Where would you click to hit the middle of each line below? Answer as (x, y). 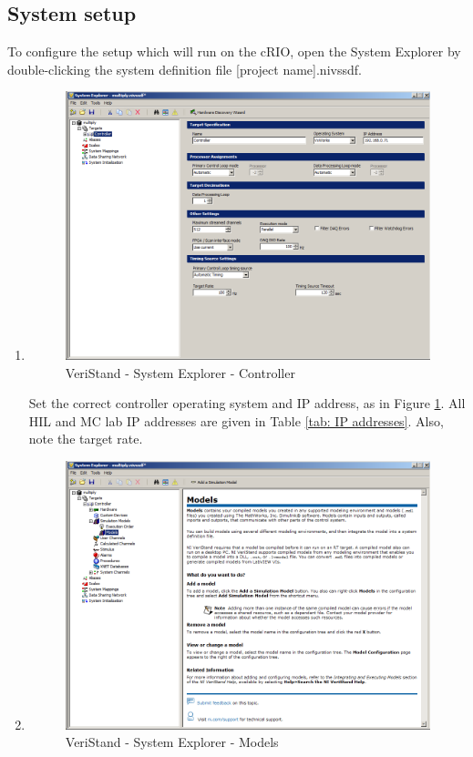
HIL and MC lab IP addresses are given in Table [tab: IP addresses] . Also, (236, 420)
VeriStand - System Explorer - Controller (180, 372)
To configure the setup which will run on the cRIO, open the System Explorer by (234, 51)
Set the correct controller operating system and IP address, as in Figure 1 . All (247, 403)
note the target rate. (86, 439)
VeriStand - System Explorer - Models (172, 742)
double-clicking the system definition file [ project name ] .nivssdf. (185, 69)
